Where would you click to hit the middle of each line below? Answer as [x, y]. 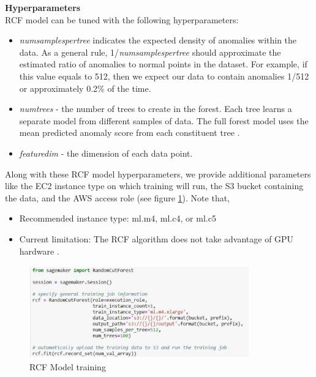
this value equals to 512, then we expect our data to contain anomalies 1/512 [164, 76]
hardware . [39, 251]
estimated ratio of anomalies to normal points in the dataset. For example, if [163, 64]
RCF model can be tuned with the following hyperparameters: [122, 19]
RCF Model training [68, 367]
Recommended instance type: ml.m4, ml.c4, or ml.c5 [118, 218]
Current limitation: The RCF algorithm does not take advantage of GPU [156, 238]
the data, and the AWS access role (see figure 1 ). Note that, [118, 197]
